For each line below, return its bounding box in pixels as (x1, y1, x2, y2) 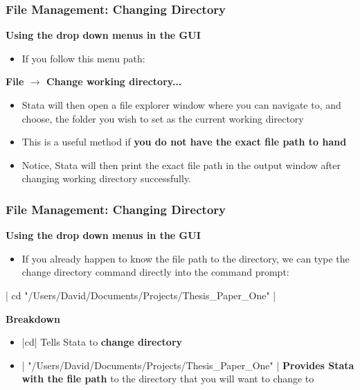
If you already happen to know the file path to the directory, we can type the (21, 251, 350, 265)
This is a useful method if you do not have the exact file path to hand (21, 134, 347, 149)
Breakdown (6, 311, 60, 326)
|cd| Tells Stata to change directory (21, 335, 183, 349)
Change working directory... (46, 74, 182, 89)
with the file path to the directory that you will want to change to (21, 371, 314, 386)
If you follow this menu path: (21, 51, 145, 65)
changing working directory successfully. (21, 171, 191, 186)
